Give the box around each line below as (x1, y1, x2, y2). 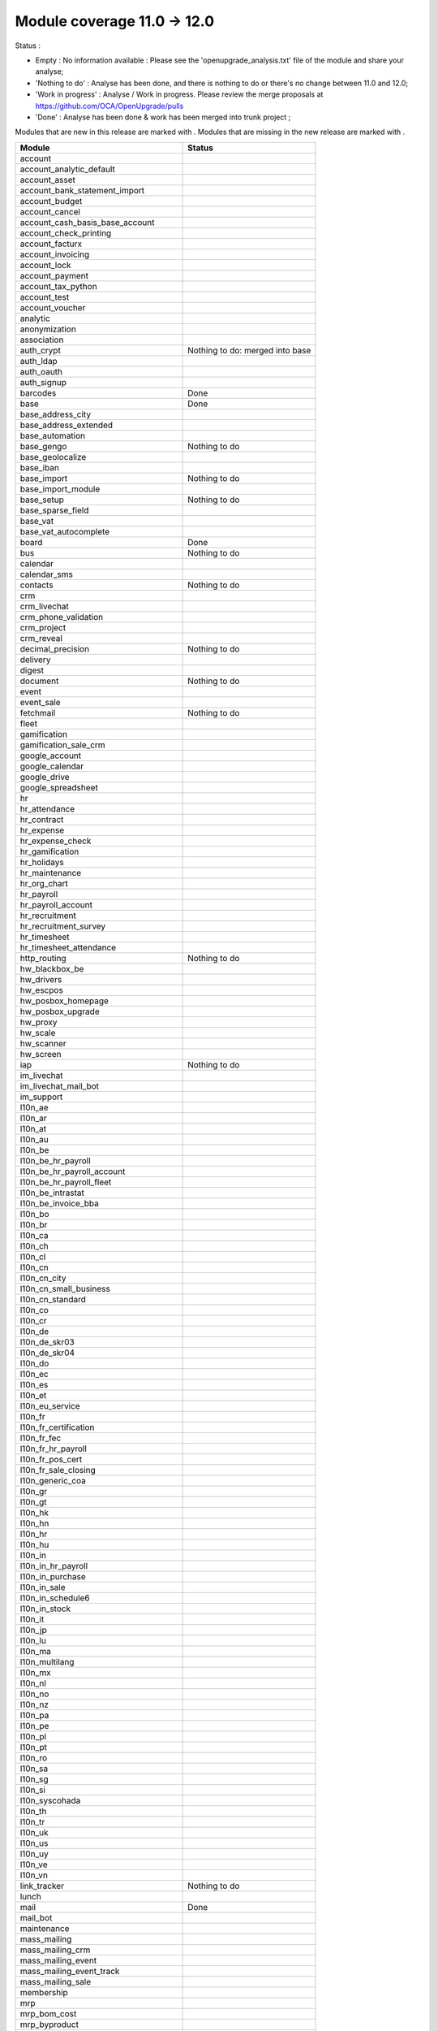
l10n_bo (19, 1208, 49, 1219)
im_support (19, 1091, 63, 1102)
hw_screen (19, 1048, 62, 1059)
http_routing (19, 952, 67, 964)
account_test (19, 291, 70, 302)
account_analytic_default (19, 163, 115, 175)
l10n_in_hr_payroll (19, 1560, 88, 1571)
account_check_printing (19, 227, 112, 239)
